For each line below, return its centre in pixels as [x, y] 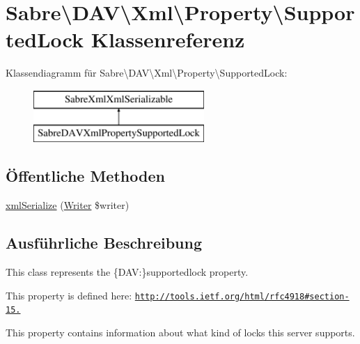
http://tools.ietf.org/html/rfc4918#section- [242, 296]
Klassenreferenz [168, 39]
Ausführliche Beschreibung [104, 243]
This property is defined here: [69, 295]
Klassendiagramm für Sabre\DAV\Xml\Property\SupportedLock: [147, 73]
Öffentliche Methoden [85, 176]
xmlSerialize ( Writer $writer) [68, 205]
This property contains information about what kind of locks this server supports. [180, 332]
